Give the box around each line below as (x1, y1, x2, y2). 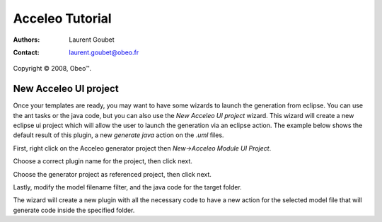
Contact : (13, 48, 40, 57)
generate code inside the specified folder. (13, 206, 135, 214)
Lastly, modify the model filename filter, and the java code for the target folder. (13, 182, 242, 191)
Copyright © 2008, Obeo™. (13, 64, 92, 73)
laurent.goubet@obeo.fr (69, 48, 139, 57)
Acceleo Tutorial (13, 11, 112, 26)
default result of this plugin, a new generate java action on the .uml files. (13, 131, 224, 139)
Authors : (13, 35, 40, 44)
